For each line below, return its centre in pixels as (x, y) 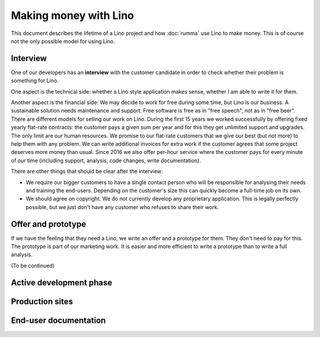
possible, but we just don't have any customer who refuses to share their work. (122, 207)
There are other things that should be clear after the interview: (87, 171)
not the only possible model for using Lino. (63, 41)
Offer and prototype (49, 224)
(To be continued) (33, 265)
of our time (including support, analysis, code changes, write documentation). (106, 161)
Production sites (42, 301)
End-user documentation (58, 320)
